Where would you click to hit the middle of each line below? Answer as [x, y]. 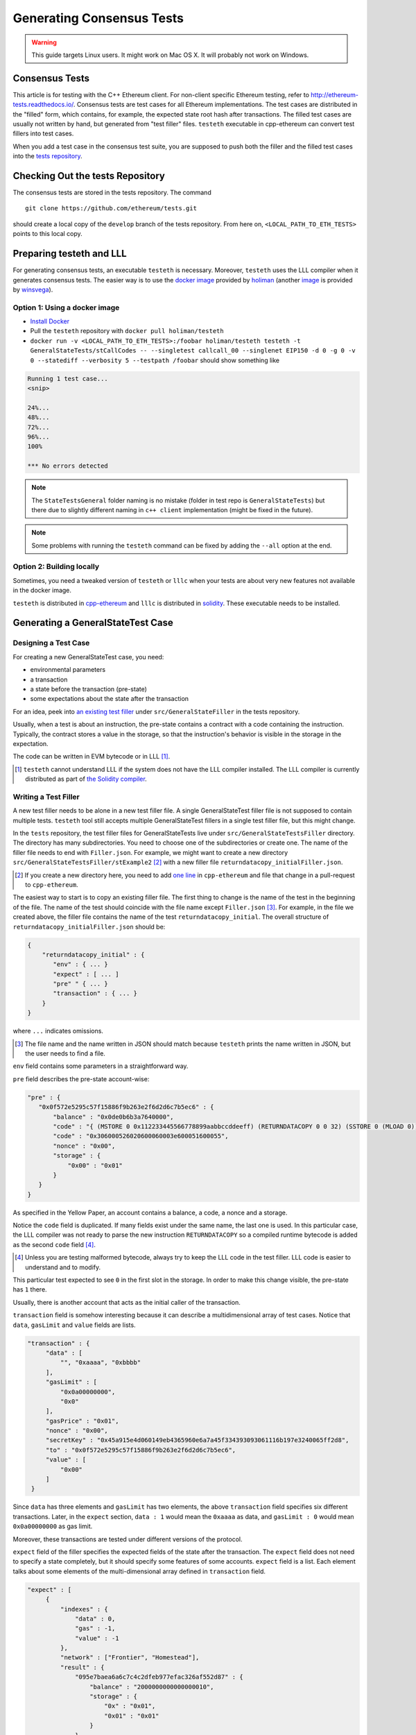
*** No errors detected [68, 466]
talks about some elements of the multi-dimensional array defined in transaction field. [139, 1571]
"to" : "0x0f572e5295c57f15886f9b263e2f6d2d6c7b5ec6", [141, 1450]
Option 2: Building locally [56, 567]
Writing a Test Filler [46, 797]
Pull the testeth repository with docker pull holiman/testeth [127, 331]
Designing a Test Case [51, 643]
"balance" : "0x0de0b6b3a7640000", [113, 1117]
